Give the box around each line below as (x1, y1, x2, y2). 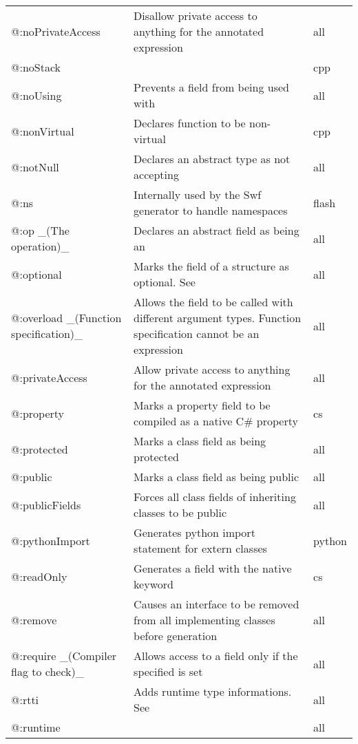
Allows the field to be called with (134, 294, 293, 310)
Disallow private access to (134, 8, 257, 23)
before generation (134, 628, 218, 644)
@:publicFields (11, 496, 81, 513)
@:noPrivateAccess (11, 23, 101, 39)
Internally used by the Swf (134, 187, 262, 202)
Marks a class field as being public (134, 469, 299, 485)
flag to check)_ (11, 663, 84, 679)
